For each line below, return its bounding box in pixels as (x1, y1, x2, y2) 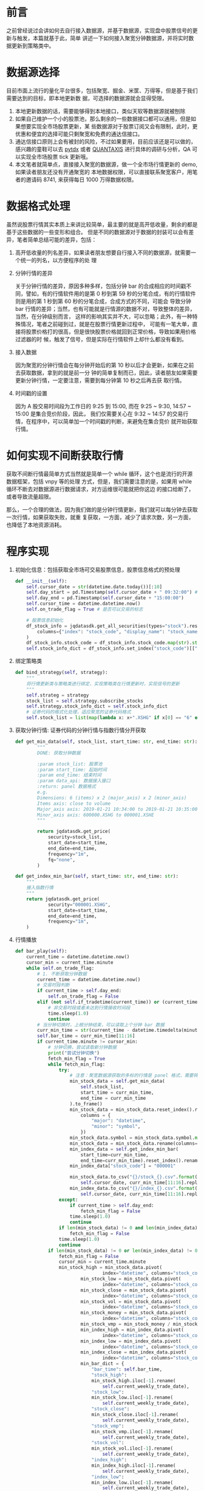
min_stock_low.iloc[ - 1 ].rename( (91, 1394, 174, 1401)
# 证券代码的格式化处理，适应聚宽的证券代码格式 (26, 709, 132, 715)
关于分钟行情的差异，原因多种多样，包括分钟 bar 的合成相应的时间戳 (15, 282, 186, 290)
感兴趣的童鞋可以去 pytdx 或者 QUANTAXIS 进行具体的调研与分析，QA (15, 145, 191, 153)
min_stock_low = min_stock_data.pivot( (80, 1276, 182, 1282)
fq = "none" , (47, 857, 76, 863)
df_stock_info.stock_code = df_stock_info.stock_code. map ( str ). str (26, 640, 200, 646)
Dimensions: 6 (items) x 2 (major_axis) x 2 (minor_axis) (37, 794, 187, 801)
